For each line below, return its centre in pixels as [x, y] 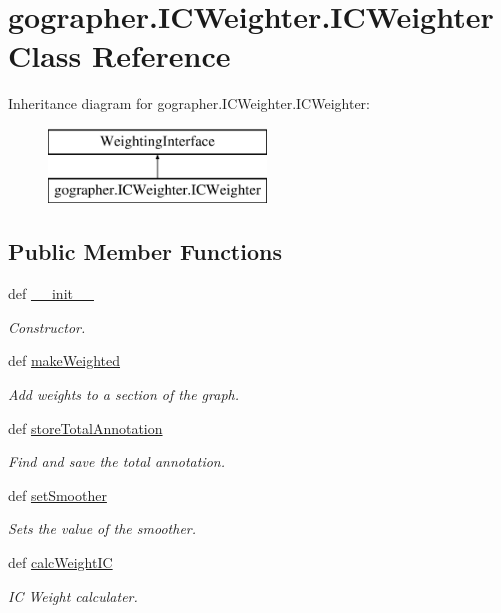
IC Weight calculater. [73, 595]
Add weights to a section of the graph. [123, 394]
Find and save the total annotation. [116, 461]
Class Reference [119, 55]
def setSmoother [57, 494]
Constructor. [47, 326]
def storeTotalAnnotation [85, 427]
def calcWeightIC [60, 562]
